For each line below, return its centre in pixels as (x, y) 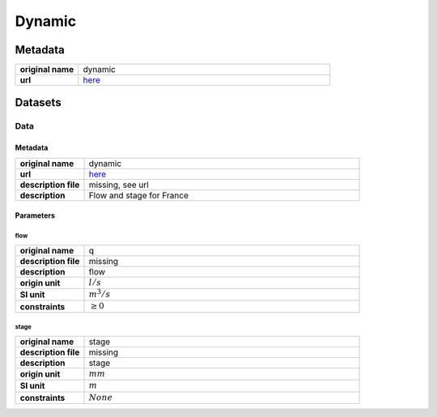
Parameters (35, 215)
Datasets (38, 102)
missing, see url (119, 185)
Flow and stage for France (139, 195)
